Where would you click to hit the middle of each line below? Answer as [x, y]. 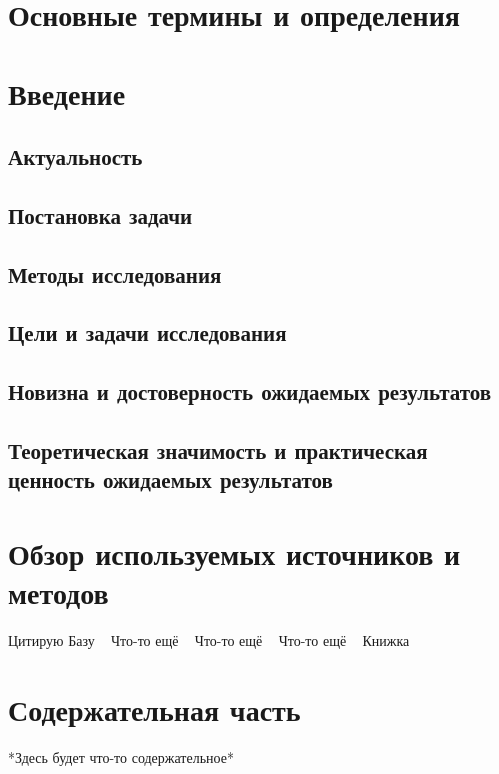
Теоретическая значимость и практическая [218, 450]
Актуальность [75, 156]
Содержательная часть [154, 708]
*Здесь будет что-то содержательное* [121, 756]
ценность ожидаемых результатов [170, 479]
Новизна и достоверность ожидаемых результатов [250, 391]
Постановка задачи [100, 214]
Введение [67, 92]
